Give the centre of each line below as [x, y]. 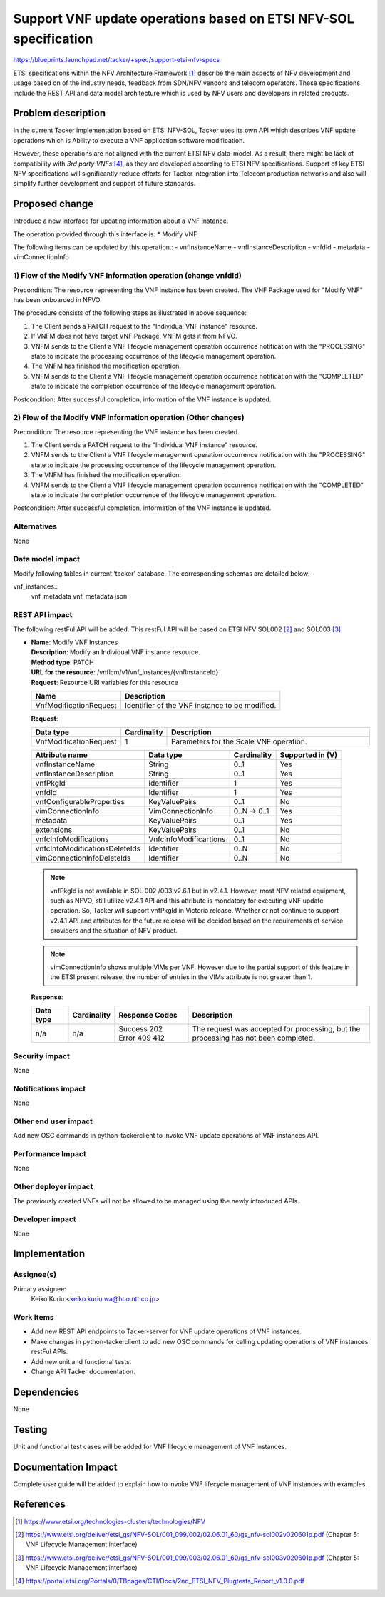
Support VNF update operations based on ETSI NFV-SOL [184, 19]
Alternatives [35, 526]
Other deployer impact [53, 1187]
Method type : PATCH [62, 662]
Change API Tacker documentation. [83, 1371]
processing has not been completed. [253, 1038]
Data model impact [47, 559]
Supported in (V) [309, 755]
